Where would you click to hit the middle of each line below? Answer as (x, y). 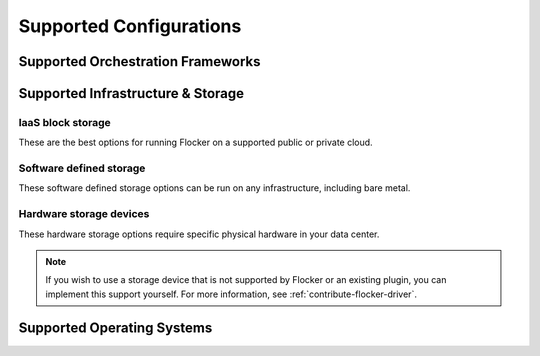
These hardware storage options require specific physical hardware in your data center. (199, 234)
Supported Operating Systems (115, 327)
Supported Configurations (130, 26)
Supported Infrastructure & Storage (131, 93)
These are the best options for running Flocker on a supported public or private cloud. (196, 142)
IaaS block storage (64, 122)
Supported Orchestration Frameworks (139, 61)
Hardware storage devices (84, 214)
